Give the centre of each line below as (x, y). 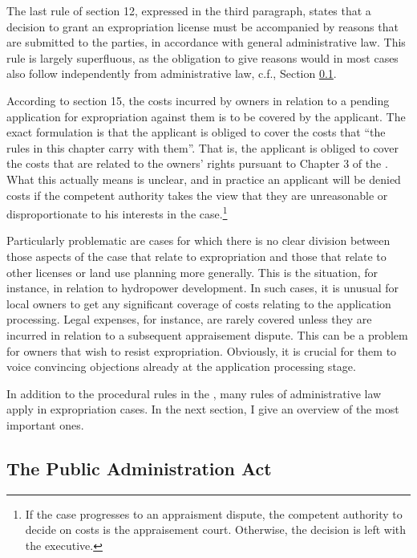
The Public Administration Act (139, 468)
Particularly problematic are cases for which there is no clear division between (198, 240)
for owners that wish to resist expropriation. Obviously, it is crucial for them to (202, 350)
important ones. (45, 424)
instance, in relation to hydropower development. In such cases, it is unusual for (203, 288)
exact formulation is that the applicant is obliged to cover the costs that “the (196, 132)
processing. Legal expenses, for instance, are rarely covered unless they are (189, 319)
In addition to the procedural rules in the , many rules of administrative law (194, 393)
